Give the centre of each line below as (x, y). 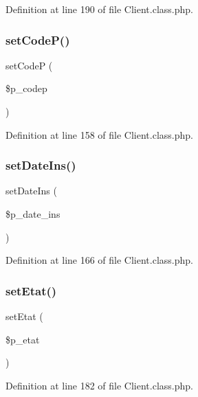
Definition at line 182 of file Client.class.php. (99, 385)
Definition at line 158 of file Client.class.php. (99, 134)
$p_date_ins (33, 214)
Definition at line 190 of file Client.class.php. (99, 9)
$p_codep (26, 88)
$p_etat (23, 339)
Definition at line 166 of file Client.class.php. (99, 260)
